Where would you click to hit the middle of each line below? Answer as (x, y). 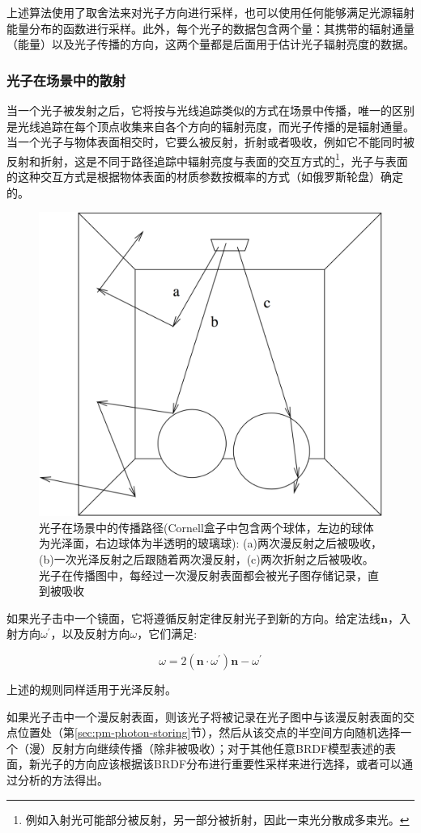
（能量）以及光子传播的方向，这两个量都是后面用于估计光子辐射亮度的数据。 (210, 44)
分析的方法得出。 (63, 779)
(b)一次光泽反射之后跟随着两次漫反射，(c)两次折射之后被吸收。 (206, 558)
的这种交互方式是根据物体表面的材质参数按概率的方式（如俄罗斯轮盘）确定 (205, 177)
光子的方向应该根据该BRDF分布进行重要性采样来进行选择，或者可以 (221, 764)
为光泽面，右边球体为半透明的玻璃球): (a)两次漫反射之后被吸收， (210, 543)
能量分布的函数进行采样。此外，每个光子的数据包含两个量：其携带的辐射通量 (210, 28)
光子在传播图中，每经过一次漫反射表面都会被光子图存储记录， (203, 575)
